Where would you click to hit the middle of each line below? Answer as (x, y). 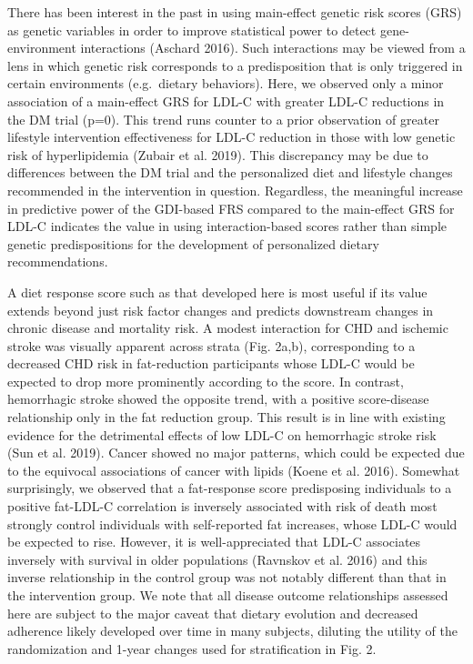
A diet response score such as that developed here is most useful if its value (217, 292)
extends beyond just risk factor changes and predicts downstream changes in (221, 310)
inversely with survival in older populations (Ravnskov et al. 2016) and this (217, 559)
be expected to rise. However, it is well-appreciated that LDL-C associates (214, 542)
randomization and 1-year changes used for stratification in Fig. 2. (192, 648)
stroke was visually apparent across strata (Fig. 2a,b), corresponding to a (211, 345)
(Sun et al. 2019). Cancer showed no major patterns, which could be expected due (236, 453)
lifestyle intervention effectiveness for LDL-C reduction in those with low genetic (231, 137)
